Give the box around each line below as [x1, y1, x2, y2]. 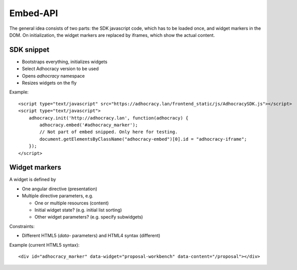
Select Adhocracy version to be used [22, 66, 99, 72]
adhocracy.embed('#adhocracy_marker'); [39, 122, 138, 128]
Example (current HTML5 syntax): [9, 242, 80, 248]
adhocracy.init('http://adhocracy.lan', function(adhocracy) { [28, 115, 189, 121]
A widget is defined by [9, 177, 56, 183]
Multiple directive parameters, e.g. [22, 193, 93, 199]
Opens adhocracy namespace [22, 73, 85, 79]
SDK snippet [9, 45, 50, 54]
